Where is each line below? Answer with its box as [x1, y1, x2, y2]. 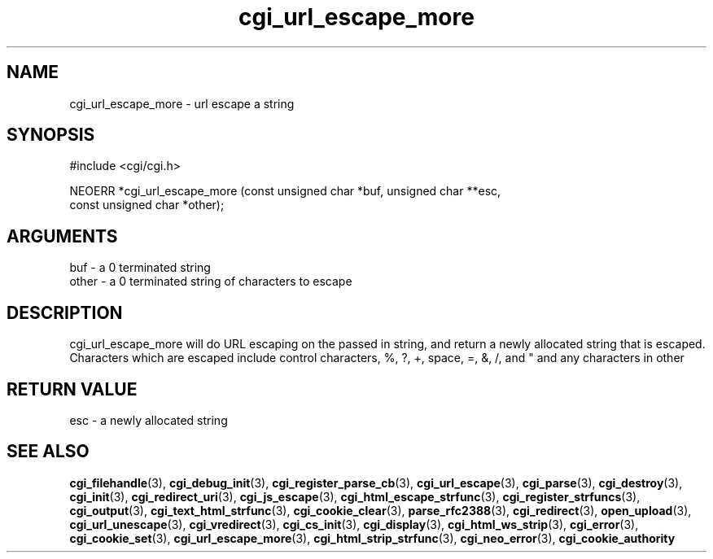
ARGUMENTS [7, 225, 118, 247]
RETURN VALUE [7, 378, 138, 400]
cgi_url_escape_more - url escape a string [69, 96, 295, 111]
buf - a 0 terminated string [69, 260, 211, 275]
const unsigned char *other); [69, 198, 225, 212]
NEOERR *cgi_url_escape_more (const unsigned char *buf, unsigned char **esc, [69, 184, 501, 199]
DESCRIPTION [7, 302, 123, 323]
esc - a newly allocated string [69, 413, 228, 427]
